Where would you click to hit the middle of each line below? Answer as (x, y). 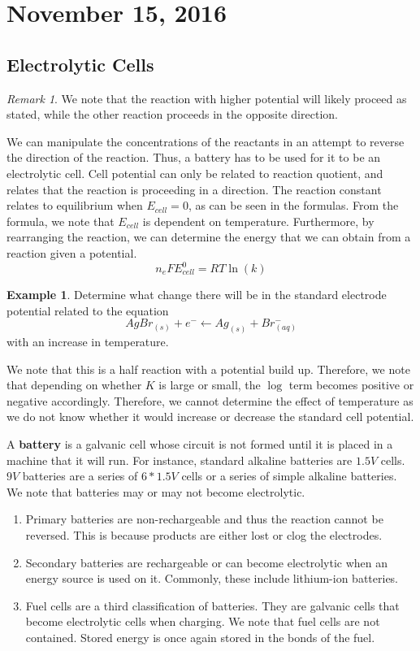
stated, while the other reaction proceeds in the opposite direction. (172, 114)
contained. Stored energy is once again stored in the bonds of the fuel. (200, 637)
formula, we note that (61, 221)
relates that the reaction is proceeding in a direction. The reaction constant (194, 189)
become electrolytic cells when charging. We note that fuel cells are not (203, 621)
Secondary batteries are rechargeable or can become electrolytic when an (206, 562)
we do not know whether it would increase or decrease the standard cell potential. (210, 417)
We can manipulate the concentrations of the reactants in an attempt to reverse (206, 141)
